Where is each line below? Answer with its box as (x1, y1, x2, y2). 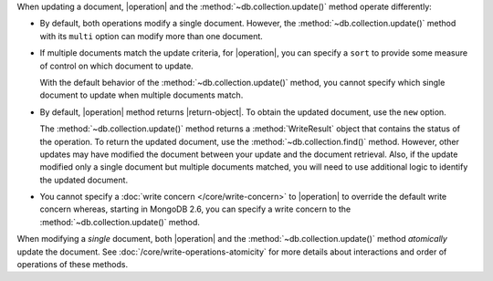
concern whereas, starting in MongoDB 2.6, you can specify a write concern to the (39, 203, 351, 214)
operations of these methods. (16, 259, 128, 270)
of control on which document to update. (39, 60, 194, 71)
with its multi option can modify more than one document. (39, 30, 264, 41)
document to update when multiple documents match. (39, 89, 244, 100)
